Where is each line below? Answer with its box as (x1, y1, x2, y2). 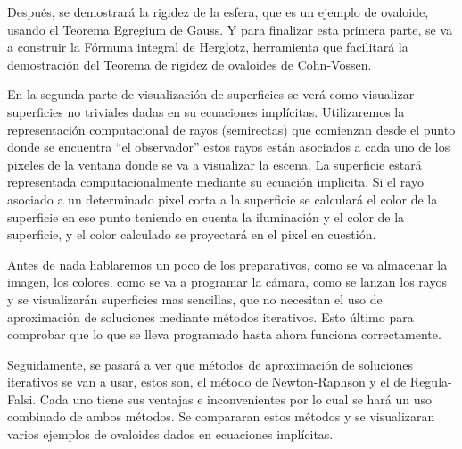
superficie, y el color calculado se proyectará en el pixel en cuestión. (7, 225, 376, 244)
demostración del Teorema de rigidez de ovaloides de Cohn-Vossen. (7, 54, 372, 73)
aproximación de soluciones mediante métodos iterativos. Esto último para (7, 307, 414, 326)
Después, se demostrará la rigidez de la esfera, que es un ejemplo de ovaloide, (7, 3, 429, 21)
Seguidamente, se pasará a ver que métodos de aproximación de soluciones (7, 354, 414, 373)
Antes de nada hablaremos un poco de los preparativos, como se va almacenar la (7, 254, 448, 273)
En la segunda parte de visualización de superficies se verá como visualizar (7, 85, 415, 104)
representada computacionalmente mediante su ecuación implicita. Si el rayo (7, 172, 424, 191)
